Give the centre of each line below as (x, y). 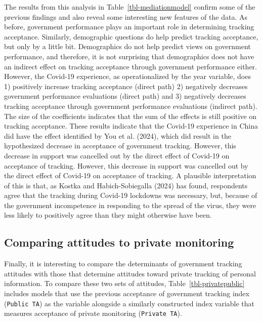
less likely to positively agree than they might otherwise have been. (108, 215)
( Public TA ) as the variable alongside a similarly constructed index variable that (129, 303)
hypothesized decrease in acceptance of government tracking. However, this (120, 146)
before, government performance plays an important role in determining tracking (129, 27)
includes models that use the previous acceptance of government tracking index (127, 293)
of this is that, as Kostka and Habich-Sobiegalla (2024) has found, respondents (126, 185)
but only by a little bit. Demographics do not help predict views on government (127, 46)
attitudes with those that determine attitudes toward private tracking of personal (130, 273)
